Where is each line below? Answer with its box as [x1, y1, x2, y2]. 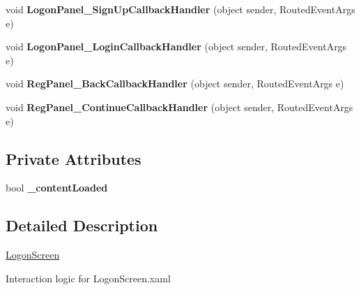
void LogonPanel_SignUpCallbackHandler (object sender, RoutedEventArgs [6, 2, 355, 16]
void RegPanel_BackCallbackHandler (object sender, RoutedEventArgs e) [6, 76, 344, 91]
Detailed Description [6, 215, 158, 236]
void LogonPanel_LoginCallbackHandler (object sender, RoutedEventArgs [6, 39, 347, 54]
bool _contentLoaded [6, 180, 108, 195]
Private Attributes [6, 147, 141, 169]
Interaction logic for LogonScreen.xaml [6, 270, 171, 285]
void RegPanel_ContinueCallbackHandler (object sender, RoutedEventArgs [6, 99, 353, 114]
